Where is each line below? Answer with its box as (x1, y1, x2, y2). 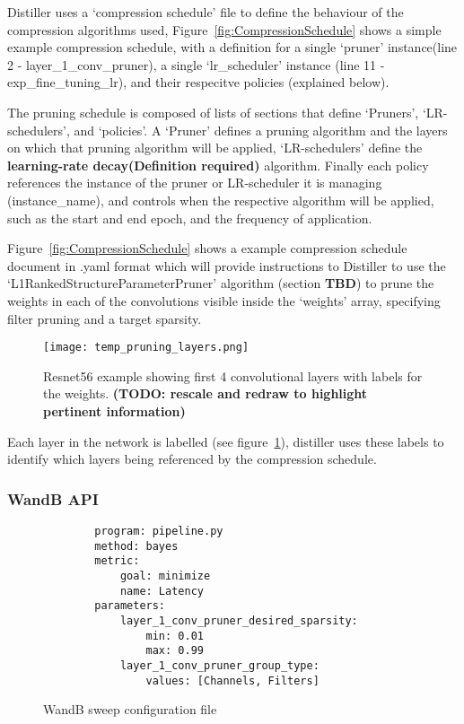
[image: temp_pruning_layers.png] (43, 341, 250, 354)
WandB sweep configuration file (43, 700, 217, 719)
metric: (94, 554, 140, 568)
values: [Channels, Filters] (145, 674, 320, 687)
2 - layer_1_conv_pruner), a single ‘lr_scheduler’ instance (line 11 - (7, 55, 385, 74)
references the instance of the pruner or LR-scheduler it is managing (7, 173, 382, 192)
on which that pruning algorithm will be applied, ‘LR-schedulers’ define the (7, 138, 423, 157)
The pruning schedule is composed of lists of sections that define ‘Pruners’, (7, 102, 419, 121)
